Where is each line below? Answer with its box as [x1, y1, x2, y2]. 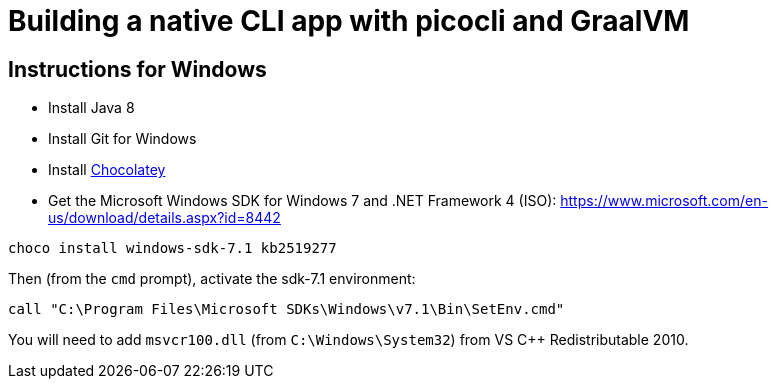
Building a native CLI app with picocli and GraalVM [8, 4, 690, 38]
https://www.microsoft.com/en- [560, 192, 768, 210]
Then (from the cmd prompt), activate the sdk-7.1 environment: [8, 270, 416, 288]
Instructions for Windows [8, 56, 267, 82]
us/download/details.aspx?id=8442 [48, 209, 281, 227]
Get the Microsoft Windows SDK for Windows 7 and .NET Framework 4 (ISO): [48, 192, 557, 210]
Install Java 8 [48, 99, 135, 117]
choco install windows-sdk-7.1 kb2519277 [8, 240, 337, 257]
